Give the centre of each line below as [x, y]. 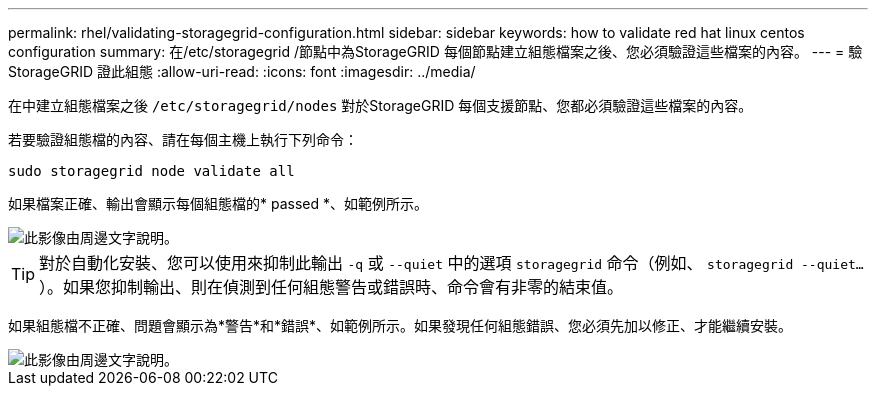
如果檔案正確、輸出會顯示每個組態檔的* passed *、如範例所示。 [218, 203]
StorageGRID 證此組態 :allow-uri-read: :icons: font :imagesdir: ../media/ [242, 71]
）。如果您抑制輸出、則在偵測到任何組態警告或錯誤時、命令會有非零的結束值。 [331, 287]
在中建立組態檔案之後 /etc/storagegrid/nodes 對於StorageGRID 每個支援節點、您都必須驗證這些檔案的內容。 [380, 105]
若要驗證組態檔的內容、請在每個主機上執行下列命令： [183, 139]
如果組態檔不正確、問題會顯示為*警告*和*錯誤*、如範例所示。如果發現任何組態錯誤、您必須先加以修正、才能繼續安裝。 [400, 325]
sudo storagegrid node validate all [151, 171]
